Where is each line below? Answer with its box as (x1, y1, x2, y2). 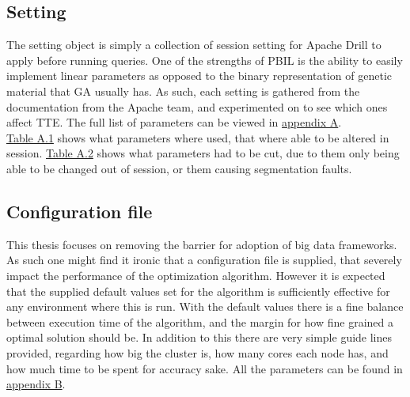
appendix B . (6, 376, 66, 392)
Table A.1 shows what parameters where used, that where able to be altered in (6, 129, 389, 146)
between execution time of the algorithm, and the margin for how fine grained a (6, 313, 393, 330)
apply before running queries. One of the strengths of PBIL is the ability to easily (6, 51, 403, 68)
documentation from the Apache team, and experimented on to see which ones (6, 98, 388, 115)
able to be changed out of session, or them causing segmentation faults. (6, 160, 352, 176)
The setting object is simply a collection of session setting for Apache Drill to (6, 36, 382, 53)
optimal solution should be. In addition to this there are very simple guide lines (6, 329, 393, 346)
